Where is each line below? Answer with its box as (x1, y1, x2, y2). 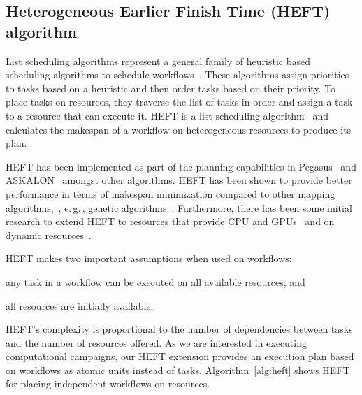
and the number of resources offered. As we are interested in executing (6, 335, 307, 350)
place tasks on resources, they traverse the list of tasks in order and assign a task (6, 94, 353, 109)
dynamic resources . (6, 227, 92, 242)
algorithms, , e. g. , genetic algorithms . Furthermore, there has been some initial (6, 200, 352, 215)
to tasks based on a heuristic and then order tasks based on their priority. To (6, 80, 336, 95)
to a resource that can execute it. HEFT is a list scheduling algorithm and (6, 108, 329, 122)
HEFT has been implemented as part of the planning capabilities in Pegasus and (6, 159, 356, 173)
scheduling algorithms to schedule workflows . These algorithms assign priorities (6, 67, 349, 82)
